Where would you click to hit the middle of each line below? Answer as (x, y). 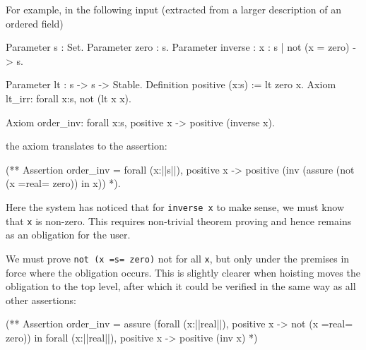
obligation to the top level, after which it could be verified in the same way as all (181, 286)
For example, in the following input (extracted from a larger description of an (173, 9)
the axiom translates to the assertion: (87, 146)
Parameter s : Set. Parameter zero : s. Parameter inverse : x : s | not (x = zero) (178, 47)
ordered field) (35, 23)
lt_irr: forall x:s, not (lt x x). (69, 98)
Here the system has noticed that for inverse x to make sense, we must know (175, 206)
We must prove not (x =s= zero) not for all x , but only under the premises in (178, 258)
